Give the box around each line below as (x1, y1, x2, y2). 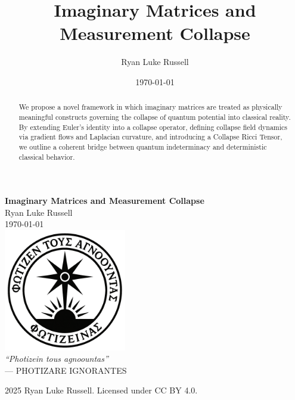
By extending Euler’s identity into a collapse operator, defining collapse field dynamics (18, 122, 288, 132)
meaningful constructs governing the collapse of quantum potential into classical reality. (18, 111, 291, 122)
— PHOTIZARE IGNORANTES (5, 364, 127, 376)
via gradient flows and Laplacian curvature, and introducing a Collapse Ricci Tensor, (18, 132, 282, 142)
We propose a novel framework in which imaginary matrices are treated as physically (18, 102, 282, 112)
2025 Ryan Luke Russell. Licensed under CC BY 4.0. (5, 384, 198, 396)
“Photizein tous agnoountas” (5, 352, 108, 365)
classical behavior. (18, 151, 75, 162)
